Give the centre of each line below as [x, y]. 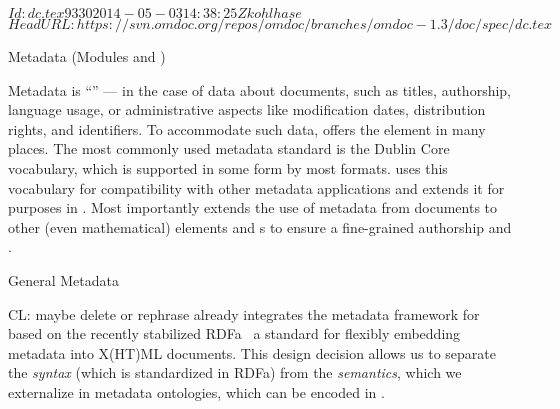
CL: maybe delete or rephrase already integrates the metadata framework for [244, 313]
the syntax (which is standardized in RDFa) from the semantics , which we [235, 372]
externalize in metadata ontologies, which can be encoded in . [196, 391]
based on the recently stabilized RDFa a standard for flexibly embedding [234, 333]
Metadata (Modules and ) [87, 56]
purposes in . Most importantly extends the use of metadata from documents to [253, 207]
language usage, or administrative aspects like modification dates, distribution [247, 109]
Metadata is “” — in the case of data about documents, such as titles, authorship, [260, 89]
